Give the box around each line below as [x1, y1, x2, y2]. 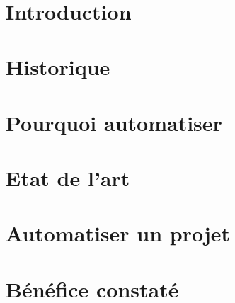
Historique [6, 52, 110, 81]
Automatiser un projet [6, 219, 231, 248]
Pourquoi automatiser [6, 108, 222, 137]
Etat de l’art [6, 163, 130, 192]
